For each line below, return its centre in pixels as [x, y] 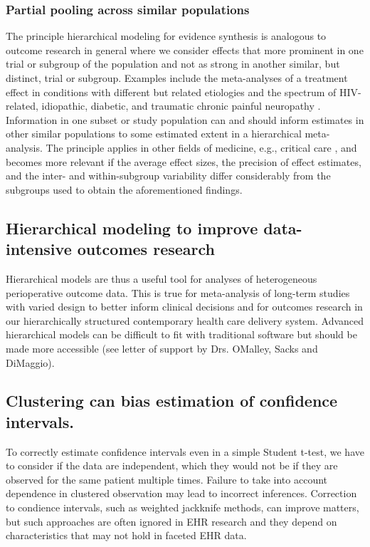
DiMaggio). [30, 362]
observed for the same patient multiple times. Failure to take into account [167, 479]
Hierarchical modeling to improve [132, 228]
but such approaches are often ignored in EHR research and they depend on [171, 521]
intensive [39, 249]
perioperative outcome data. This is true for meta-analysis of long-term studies [178, 292]
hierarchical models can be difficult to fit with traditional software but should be [181, 334]
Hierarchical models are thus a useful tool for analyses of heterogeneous [162, 278]
